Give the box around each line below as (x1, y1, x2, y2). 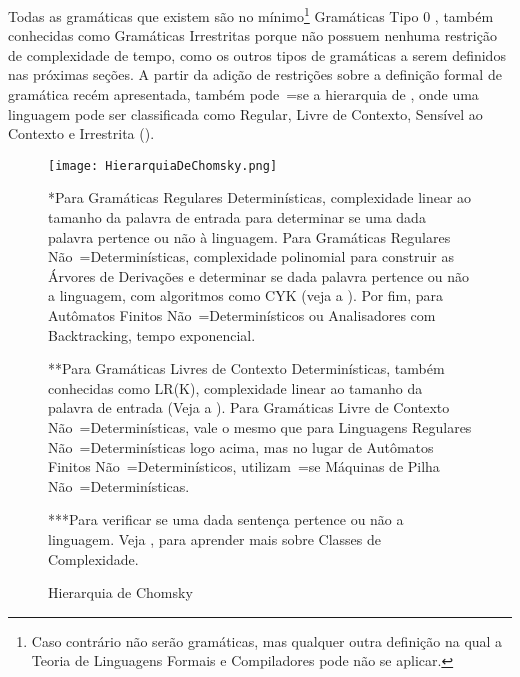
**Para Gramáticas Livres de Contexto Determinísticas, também (48, 358, 445, 379)
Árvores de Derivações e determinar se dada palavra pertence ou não (48, 265, 470, 286)
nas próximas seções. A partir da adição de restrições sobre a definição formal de (8, 64, 502, 85)
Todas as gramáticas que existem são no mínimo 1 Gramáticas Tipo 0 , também (8, 3, 494, 26)
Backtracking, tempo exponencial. (48, 324, 256, 345)
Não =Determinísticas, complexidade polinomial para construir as (48, 246, 454, 267)
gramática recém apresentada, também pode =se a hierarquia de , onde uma (8, 84, 479, 105)
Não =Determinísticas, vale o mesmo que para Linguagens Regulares (48, 417, 472, 437)
